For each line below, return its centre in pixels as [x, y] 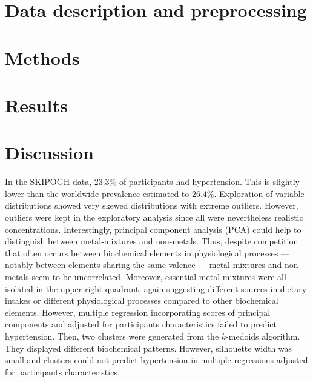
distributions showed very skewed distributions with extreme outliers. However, [152, 205]
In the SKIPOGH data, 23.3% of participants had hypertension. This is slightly [152, 182]
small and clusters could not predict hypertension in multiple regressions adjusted [156, 360]
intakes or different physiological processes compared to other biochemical [142, 300]
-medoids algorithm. [263, 336]
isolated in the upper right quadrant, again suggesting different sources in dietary [156, 288]
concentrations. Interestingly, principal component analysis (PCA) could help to [153, 229]
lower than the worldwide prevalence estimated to [97, 193]
